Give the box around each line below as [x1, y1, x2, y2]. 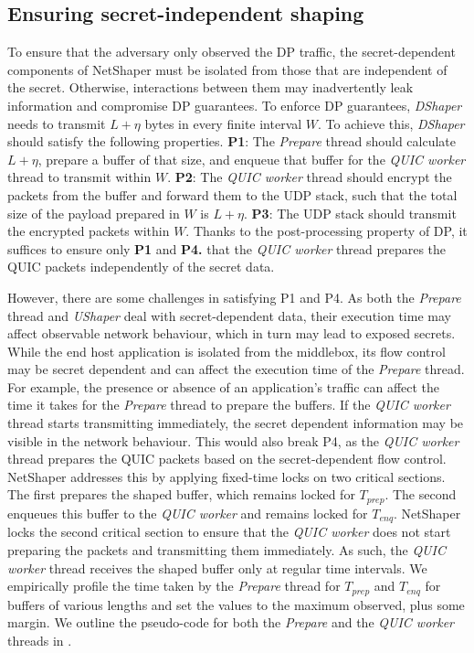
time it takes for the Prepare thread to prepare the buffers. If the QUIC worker [7, 395, 450, 414]
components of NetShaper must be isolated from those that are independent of [7, 59, 448, 79]
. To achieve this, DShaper [318, 113, 465, 133]
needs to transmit [7, 113, 106, 133]
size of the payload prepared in [7, 203, 180, 222]
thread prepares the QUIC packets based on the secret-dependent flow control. [7, 449, 447, 468]
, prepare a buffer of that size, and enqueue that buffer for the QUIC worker [37, 149, 466, 168]
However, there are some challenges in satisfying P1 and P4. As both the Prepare [7, 287, 461, 306]
